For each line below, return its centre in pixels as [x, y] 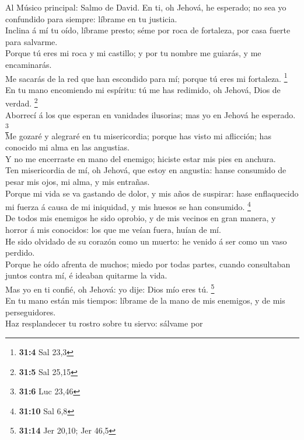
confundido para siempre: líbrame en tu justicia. [91, 18]
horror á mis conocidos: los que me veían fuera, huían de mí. [113, 229]
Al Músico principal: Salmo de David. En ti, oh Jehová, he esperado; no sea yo [146, 7]
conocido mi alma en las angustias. [67, 147]
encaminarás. [29, 64]
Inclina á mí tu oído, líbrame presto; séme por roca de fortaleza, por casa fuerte [148, 30]
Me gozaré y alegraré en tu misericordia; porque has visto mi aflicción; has [138, 135]
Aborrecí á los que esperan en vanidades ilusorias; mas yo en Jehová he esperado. [151, 114]
